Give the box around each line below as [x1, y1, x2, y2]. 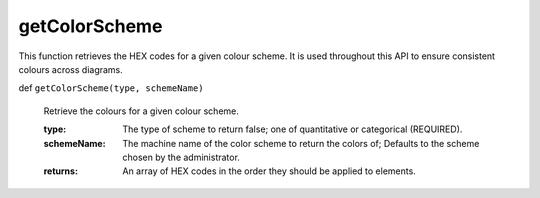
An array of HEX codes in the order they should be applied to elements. [122, 165, 417, 177]
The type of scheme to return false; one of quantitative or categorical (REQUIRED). [122, 123, 463, 135]
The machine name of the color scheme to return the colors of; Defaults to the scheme [122, 137, 480, 149]
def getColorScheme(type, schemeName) [18, 82, 204, 94]
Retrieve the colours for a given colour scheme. [43, 105, 240, 117]
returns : [43, 165, 79, 177]
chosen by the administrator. [122, 151, 240, 163]
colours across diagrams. [18, 63, 124, 75]
